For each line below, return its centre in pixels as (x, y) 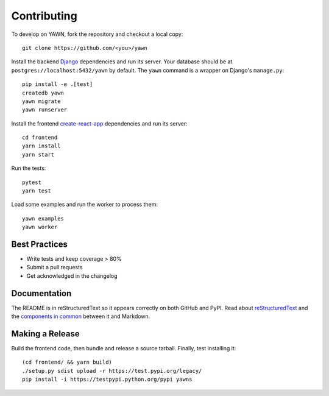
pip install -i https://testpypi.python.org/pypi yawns (107, 380)
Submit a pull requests (55, 267)
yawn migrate (41, 101)
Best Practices (40, 244)
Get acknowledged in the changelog (72, 276)
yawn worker (40, 227)
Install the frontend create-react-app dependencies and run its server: (100, 123)
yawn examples (43, 218)
